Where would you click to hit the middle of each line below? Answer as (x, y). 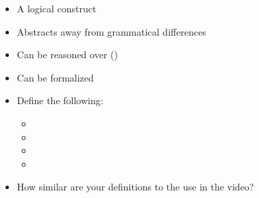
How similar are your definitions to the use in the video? (135, 187)
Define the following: (60, 100)
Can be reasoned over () (67, 54)
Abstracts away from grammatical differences (111, 31)
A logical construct (57, 8)
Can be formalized (55, 77)
